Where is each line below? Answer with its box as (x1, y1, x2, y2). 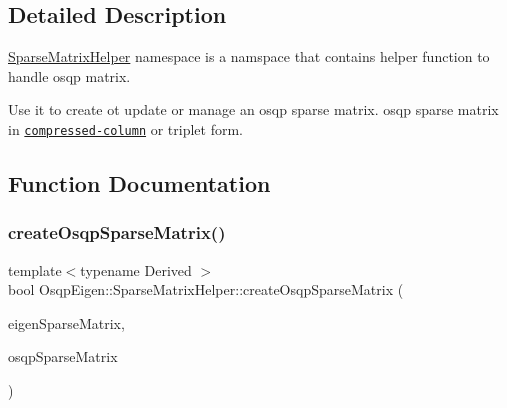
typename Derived (80, 259, 192, 280)
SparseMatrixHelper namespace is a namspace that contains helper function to (8, 46, 490, 67)
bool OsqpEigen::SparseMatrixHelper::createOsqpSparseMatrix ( (8, 279, 404, 300)
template (8, 259, 62, 280)
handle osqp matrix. (8, 65, 131, 86)
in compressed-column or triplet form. (8, 118, 244, 139)
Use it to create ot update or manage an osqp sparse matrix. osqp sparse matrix (8, 99, 499, 120)
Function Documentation (8, 168, 271, 199)
